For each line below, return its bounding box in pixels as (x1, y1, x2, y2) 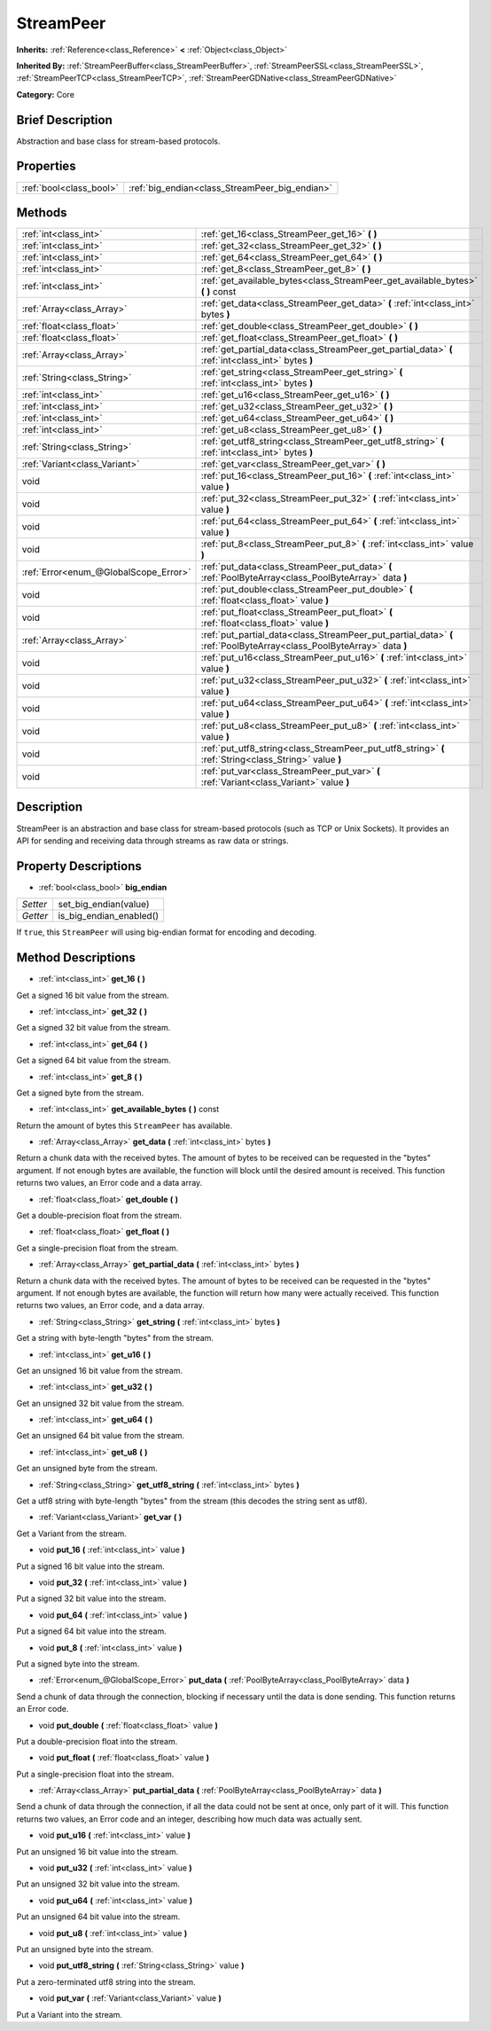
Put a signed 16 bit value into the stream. (16, 1561, 165, 1572)
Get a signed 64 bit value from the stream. (16, 1055, 172, 1066)
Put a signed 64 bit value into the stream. (16, 1626, 168, 1636)
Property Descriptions (16, 859, 142, 874)
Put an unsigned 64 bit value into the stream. (16, 1911, 181, 1922)
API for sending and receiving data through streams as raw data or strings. (16, 835, 289, 846)
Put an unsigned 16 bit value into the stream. (16, 1846, 179, 1857)
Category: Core (16, 89, 75, 99)
